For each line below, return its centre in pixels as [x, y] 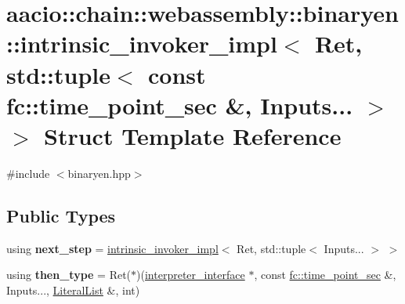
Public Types [61, 215]
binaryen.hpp [99, 173]
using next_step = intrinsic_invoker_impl [112, 248]
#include [28, 173]
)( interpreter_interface [191, 275]
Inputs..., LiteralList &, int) [73, 290]
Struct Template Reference [193, 135]
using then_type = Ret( [69, 275]
